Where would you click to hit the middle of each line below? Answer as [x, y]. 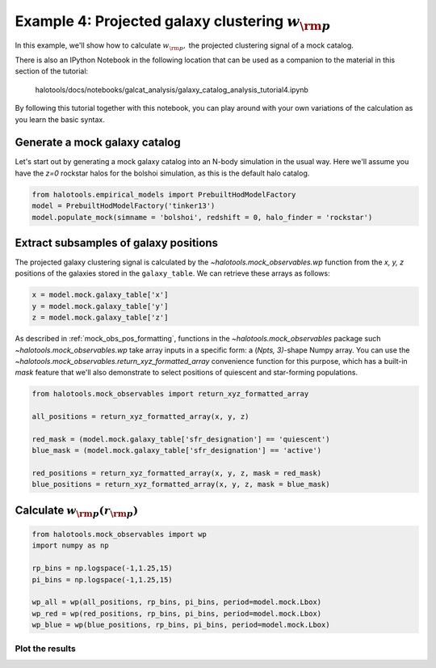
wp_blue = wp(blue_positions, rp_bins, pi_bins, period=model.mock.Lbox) [181, 625]
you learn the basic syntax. [60, 119]
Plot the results [45, 649]
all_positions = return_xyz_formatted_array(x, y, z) [140, 417]
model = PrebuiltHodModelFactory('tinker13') [124, 206]
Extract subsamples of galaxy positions [116, 243]
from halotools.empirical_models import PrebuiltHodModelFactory [164, 194]
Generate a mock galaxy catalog [98, 143]
